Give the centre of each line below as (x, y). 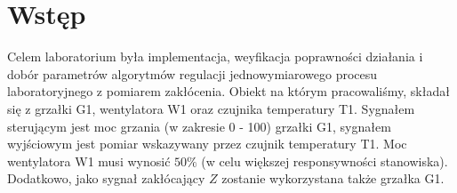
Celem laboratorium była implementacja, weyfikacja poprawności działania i (215, 56)
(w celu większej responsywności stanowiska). (325, 161)
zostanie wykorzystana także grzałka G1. (333, 178)
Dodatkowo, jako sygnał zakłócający (106, 178)
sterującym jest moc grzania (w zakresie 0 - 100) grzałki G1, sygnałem (199, 126)
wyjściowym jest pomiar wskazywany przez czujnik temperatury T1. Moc (207, 144)
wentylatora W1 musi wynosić (89, 161)
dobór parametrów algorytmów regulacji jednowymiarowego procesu (192, 73)
